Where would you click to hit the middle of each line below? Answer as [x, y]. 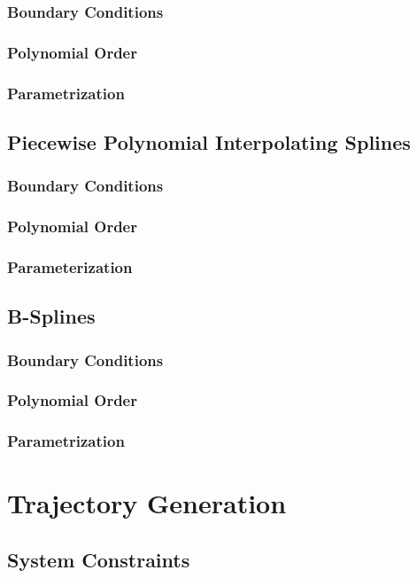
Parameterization [70, 266]
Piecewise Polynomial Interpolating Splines [209, 141]
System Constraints [99, 559]
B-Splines [51, 316]
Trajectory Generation [147, 503]
